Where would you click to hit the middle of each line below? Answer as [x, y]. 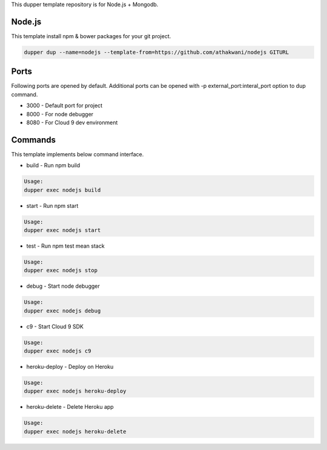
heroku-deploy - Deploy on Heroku [70, 367]
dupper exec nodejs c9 [58, 351]
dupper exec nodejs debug [62, 311]
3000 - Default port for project [64, 105]
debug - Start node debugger [63, 286]
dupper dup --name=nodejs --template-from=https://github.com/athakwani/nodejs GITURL [157, 52]
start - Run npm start [52, 205]
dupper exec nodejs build [62, 190]
